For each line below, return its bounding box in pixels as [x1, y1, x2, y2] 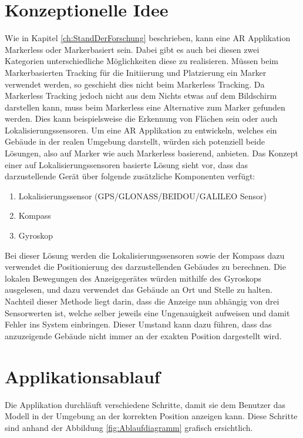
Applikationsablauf [5, 364, 160, 388]
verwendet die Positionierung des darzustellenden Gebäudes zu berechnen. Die [5, 260, 286, 273]
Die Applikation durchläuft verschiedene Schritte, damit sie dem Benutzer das [5, 398, 285, 410]
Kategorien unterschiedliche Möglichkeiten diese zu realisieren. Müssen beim [5, 55, 279, 67]
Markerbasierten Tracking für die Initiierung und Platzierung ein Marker [5, 66, 267, 78]
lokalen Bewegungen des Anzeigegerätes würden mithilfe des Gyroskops [5, 272, 262, 284]
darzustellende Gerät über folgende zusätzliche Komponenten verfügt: [5, 170, 255, 182]
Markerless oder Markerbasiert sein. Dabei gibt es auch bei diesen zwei [5, 43, 260, 55]
